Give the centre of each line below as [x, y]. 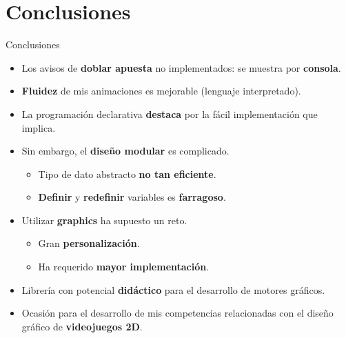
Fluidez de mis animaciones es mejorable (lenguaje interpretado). [161, 91]
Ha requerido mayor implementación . [124, 267]
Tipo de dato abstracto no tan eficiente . [127, 173]
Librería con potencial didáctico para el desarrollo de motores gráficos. [173, 289]
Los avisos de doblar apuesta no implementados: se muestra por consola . [181, 67]
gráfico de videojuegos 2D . [82, 326]
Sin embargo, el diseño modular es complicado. [125, 151]
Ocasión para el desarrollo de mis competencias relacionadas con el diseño [177, 313]
